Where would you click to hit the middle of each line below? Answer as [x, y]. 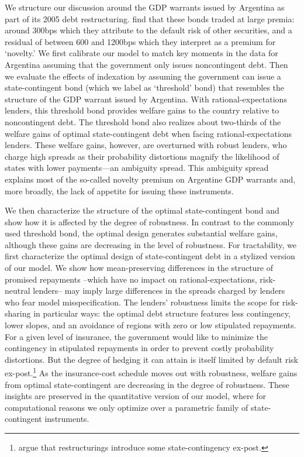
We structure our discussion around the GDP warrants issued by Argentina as [145, 7]
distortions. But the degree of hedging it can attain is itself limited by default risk [151, 359]
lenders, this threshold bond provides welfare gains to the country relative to [142, 110]
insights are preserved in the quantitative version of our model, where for [136, 396]
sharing [18, 313]
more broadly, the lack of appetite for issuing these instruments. [119, 190]
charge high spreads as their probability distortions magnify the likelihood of [142, 156]
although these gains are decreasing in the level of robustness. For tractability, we [151, 244]
